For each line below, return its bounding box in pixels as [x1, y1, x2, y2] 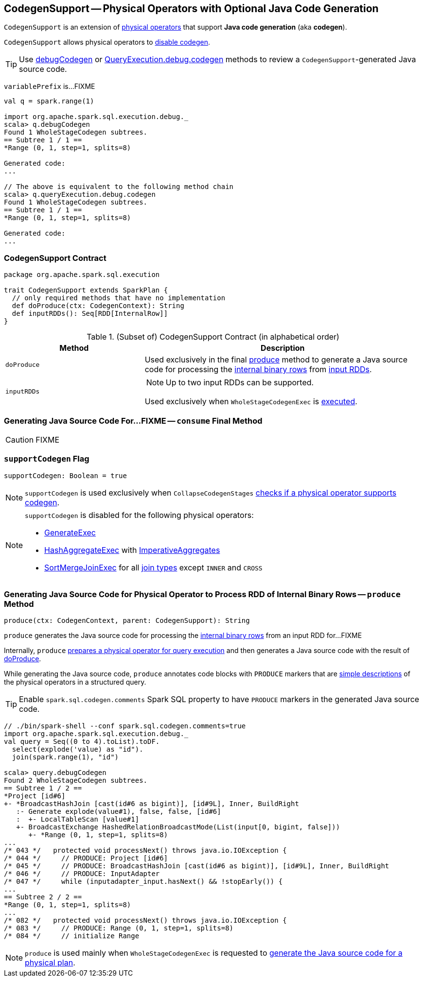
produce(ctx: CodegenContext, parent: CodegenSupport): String [4, 617, 250, 625]
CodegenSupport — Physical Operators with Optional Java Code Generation [4, 2, 379, 15]
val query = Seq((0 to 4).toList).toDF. [4, 738, 160, 746]
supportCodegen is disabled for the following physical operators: [25, 510, 254, 520]
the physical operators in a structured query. [4, 678, 146, 687]
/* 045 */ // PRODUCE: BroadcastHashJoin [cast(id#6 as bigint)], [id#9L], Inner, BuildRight [4, 862, 389, 870]
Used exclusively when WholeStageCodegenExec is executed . [144, 396, 357, 407]
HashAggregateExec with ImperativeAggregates [44, 545, 220, 555]
